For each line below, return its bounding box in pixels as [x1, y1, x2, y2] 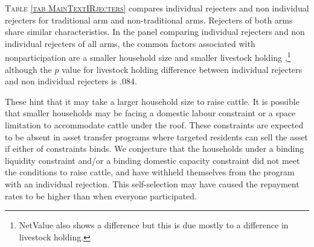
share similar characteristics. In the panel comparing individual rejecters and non [5, 25, 305, 38]
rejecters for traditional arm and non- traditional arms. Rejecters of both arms [5, 13, 293, 26]
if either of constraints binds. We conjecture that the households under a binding [5, 142, 304, 155]
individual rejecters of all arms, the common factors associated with [5, 37, 255, 49]
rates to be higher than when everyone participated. [5, 189, 197, 202]
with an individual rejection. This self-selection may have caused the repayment [5, 177, 300, 190]
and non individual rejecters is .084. [5, 75, 137, 87]
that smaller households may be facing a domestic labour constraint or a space [5, 107, 296, 119]
